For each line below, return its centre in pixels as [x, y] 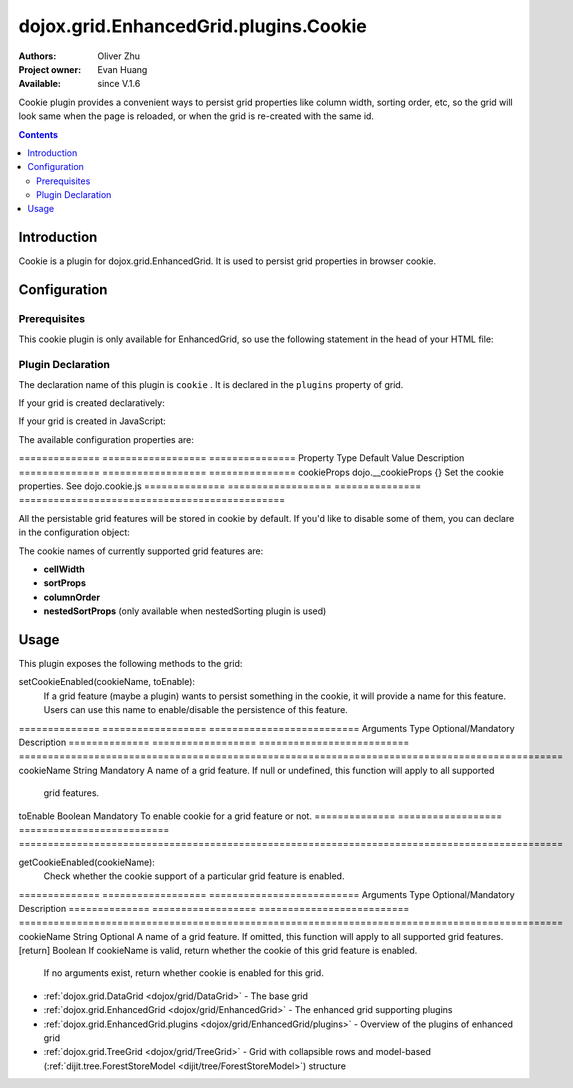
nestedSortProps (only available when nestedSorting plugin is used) [185, 611]
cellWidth [64, 569]
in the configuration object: [74, 532]
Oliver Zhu [118, 56]
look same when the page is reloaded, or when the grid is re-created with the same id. [196, 116]
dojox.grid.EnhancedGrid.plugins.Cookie [192, 26]
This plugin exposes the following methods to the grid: [130, 664]
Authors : [37, 56]
